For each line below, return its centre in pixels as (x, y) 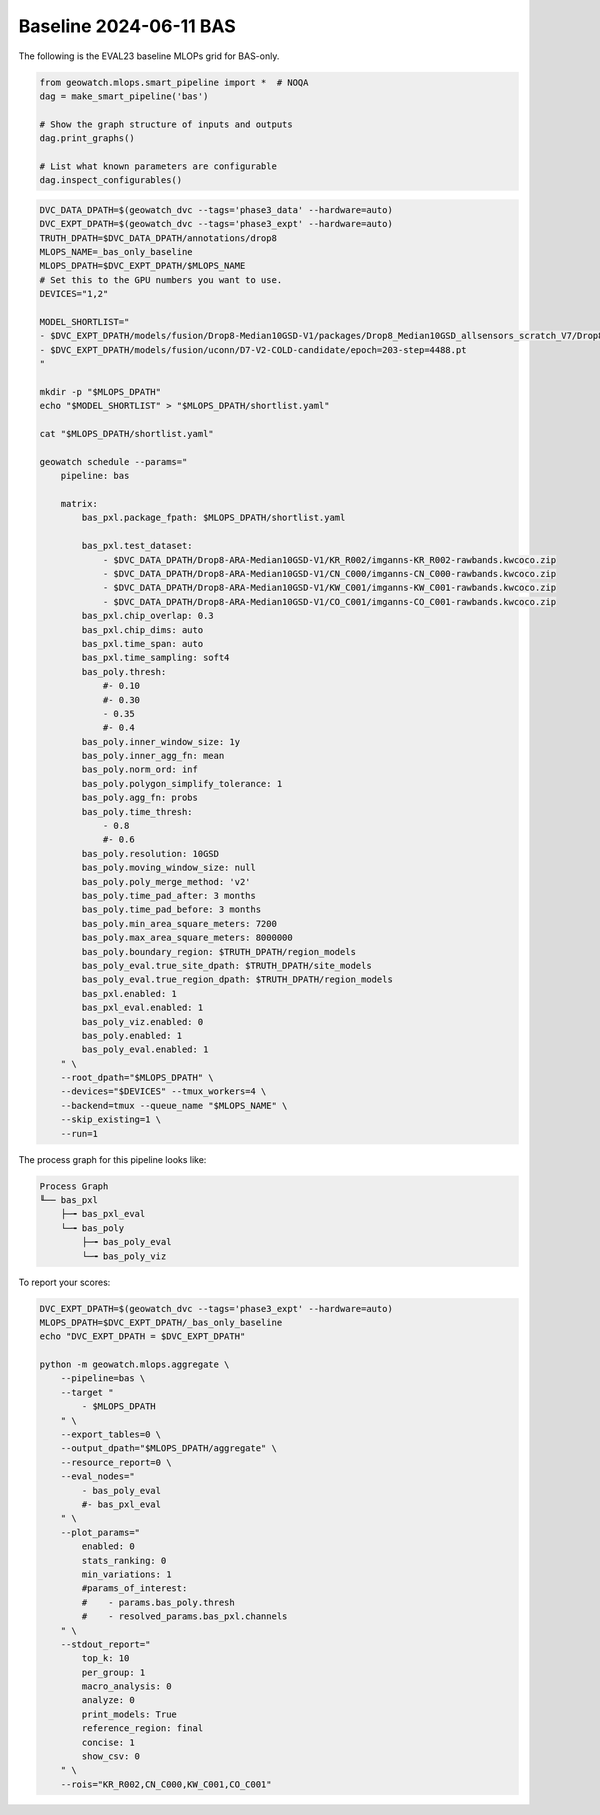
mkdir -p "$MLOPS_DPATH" (100, 391)
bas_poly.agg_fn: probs (140, 798)
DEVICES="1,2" (74, 294)
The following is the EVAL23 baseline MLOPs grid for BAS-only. (149, 56)
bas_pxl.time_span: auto (142, 643)
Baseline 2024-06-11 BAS (127, 26)
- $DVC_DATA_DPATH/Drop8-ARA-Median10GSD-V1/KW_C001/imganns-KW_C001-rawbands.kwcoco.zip (329, 588)
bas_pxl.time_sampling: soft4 (155, 658)
